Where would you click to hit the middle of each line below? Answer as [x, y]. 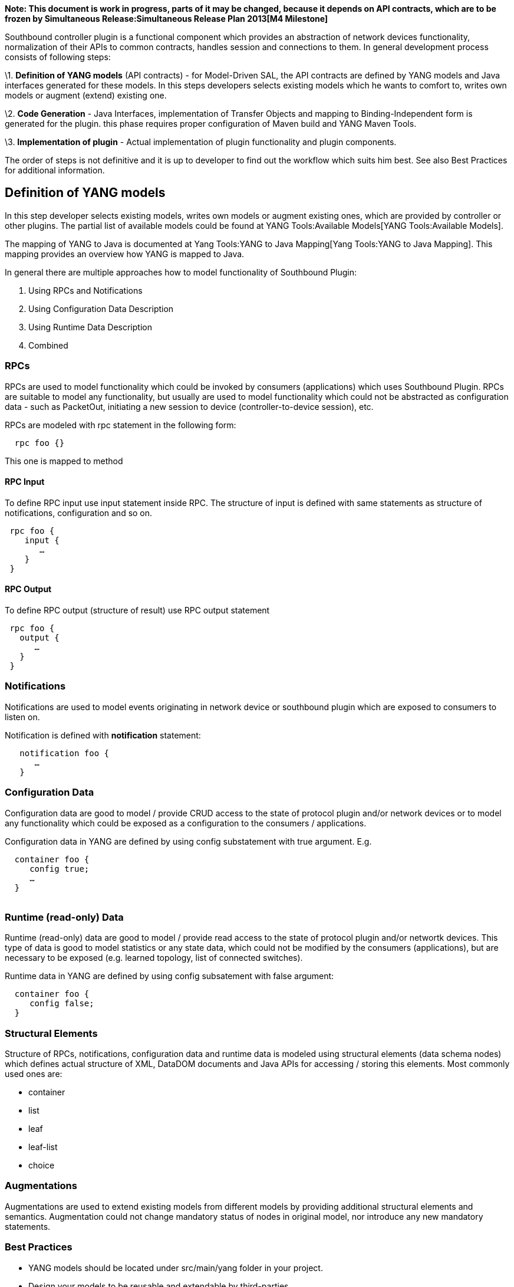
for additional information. [55, 170]
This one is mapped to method [64, 461]
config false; [62, 1004]
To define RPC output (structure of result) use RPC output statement [137, 610]
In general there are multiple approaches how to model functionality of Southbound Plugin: [181, 272]
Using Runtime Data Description [90, 327]
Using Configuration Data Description [101, 308]
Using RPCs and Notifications [85, 290]
